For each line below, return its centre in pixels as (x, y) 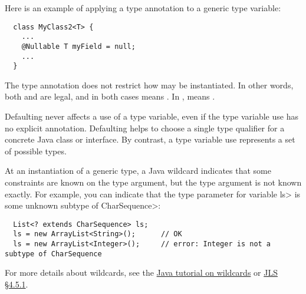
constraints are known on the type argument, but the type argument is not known (153, 182)
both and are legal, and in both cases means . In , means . (110, 96)
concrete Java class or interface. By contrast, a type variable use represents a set (150, 139)
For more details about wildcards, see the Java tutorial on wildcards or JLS (141, 272)
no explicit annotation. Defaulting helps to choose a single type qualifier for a (145, 128)
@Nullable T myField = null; (78, 46)
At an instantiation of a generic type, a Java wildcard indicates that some (138, 171)
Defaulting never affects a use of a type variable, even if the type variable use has (152, 116)
